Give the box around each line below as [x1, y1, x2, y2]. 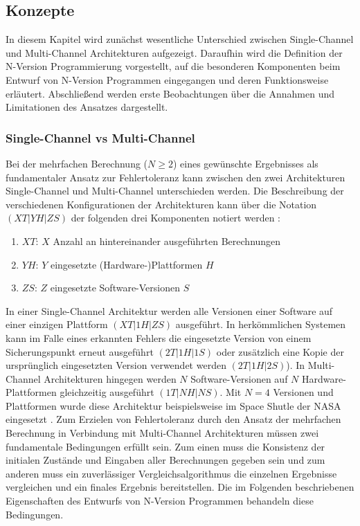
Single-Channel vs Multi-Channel [6, 129, 195, 146]
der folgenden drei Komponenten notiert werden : [71, 210, 280, 225]
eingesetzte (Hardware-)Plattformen [50, 257, 203, 271]
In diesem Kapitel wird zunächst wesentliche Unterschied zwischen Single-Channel [6, 32, 354, 46]
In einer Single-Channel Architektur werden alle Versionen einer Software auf [6, 303, 333, 318]
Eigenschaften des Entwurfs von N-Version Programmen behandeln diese [6, 493, 314, 508]
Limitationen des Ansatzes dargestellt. [6, 100, 168, 114]
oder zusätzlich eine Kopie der [216, 344, 344, 359]
